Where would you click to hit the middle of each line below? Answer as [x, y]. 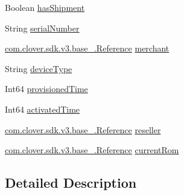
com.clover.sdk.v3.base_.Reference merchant [87, 48]
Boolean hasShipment [45, 7]
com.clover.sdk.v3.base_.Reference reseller [83, 129]
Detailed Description [71, 183]
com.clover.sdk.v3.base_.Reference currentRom [92, 150]
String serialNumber [42, 28]
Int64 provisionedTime [46, 89]
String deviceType [39, 68]
